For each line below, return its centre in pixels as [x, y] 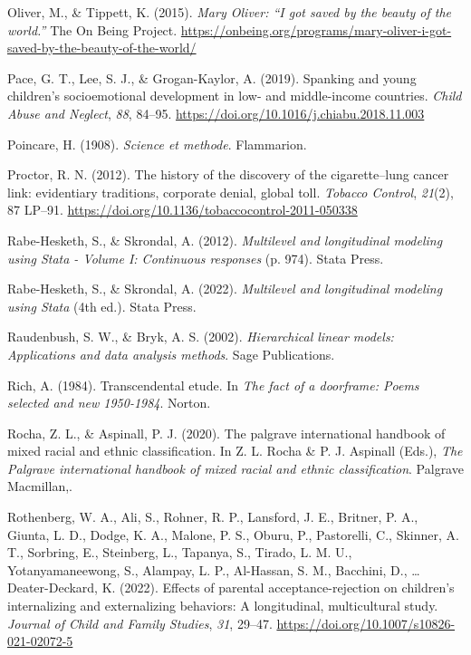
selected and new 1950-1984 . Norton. [109, 403]
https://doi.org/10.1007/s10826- [366, 623]
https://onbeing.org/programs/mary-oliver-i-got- [316, 29]
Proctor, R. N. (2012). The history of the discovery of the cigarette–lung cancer [228, 174]
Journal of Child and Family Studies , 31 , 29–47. [140, 623]
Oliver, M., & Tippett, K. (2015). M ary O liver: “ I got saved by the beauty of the [230, 12]
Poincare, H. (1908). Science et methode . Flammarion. [157, 144]
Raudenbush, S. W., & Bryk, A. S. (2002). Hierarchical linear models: [201, 337]
